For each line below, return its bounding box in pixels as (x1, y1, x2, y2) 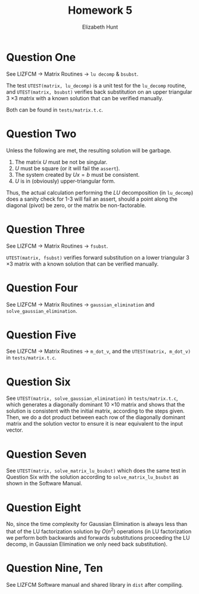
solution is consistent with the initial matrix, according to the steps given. (6, 407, 185, 415)
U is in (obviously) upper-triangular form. (14, 177, 116, 184)
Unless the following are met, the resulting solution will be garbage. (6, 147, 172, 154)
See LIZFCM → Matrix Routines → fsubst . (6, 242, 108, 250)
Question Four (6, 281, 79, 294)
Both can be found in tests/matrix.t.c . (6, 106, 103, 113)
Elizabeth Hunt (82, 23, 118, 30)
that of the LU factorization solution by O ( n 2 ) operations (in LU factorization (6, 527, 192, 535)
